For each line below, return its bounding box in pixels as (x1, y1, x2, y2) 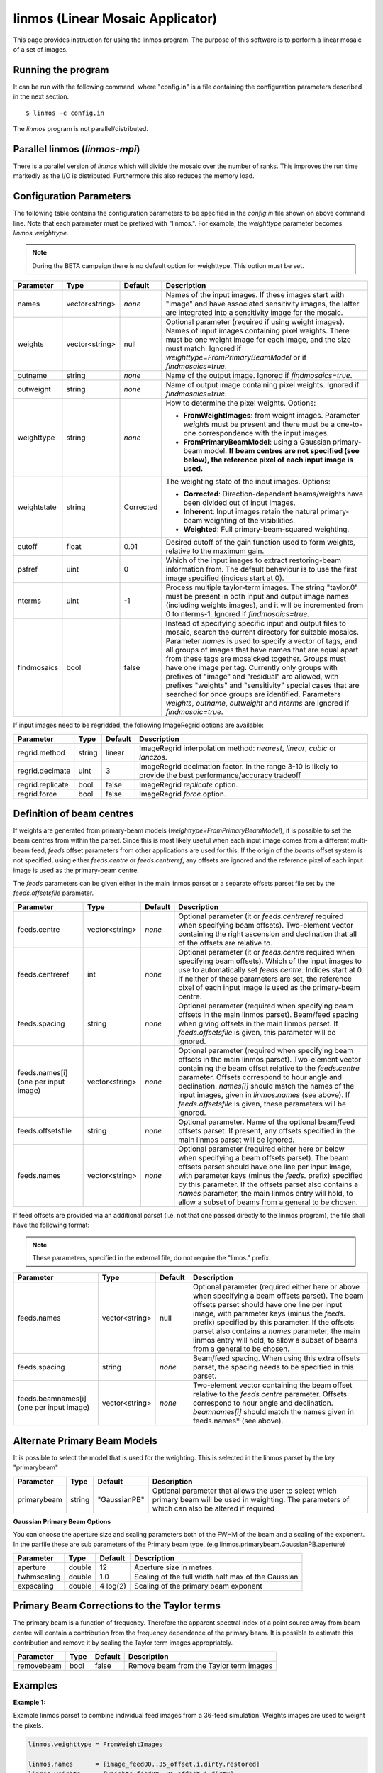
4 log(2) (99, 1581, 127, 1591)
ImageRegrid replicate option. (138, 779, 238, 789)
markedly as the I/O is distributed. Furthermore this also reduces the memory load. (13, 172, 255, 180)
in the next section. (13, 92, 70, 101)
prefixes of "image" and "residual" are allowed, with (165, 672, 339, 682)
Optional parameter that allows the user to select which (152, 1486, 337, 1496)
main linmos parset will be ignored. (178, 1135, 295, 1145)
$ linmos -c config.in (26, 109, 105, 117)
